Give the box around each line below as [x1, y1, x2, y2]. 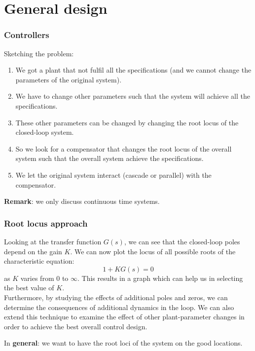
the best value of [4, 282, 54, 293]
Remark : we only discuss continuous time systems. [4, 196, 160, 206]
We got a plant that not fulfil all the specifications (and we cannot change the [15, 65, 252, 75]
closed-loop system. [15, 127, 74, 137]
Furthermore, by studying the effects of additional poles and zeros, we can [4, 292, 228, 302]
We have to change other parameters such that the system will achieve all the [15, 91, 250, 101]
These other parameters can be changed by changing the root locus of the [15, 117, 239, 127]
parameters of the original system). [15, 74, 122, 84]
